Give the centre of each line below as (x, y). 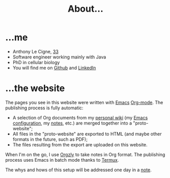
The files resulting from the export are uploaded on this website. (80, 144)
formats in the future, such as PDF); (50, 139)
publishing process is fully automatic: (44, 108)
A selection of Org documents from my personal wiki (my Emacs (80, 117)
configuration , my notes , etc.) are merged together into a (72, 123)
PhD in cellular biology (36, 62)
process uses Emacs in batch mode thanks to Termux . (62, 160)
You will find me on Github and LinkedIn (54, 68)
